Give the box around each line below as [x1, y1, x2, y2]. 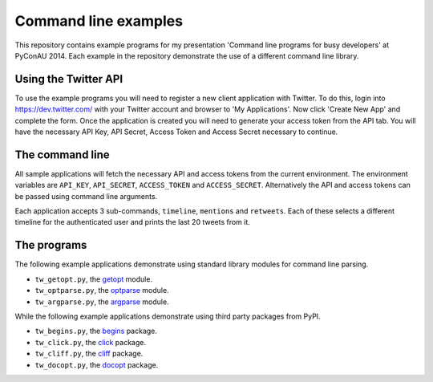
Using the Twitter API [14, 72, 123, 86]
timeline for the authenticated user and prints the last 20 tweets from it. [14, 217, 250, 227]
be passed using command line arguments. [14, 191, 158, 201]
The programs [14, 238, 87, 252]
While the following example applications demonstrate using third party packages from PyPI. [14, 311, 321, 321]
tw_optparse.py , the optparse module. [34, 286, 169, 295]
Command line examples [14, 12, 184, 30]
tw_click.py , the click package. [34, 337, 146, 347]
